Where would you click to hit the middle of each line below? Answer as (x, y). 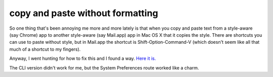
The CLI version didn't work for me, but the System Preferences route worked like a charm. (104, 67)
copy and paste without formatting (84, 13)
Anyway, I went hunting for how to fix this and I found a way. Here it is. (83, 58)
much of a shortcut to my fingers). (45, 49)
